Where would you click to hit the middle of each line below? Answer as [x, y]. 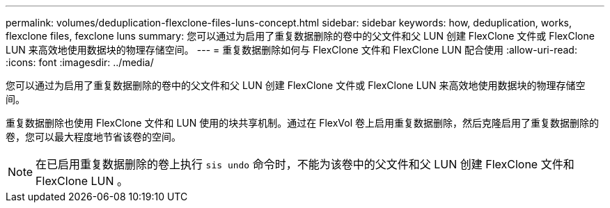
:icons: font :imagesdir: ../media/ [80, 62]
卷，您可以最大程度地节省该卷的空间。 [93, 137]
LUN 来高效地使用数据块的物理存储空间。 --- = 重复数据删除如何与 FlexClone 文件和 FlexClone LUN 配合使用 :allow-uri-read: [291, 50]
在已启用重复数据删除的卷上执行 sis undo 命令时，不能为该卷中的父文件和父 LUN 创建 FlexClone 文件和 [305, 164]
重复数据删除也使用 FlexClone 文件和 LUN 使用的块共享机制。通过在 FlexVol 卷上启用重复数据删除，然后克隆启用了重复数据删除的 [302, 123]
